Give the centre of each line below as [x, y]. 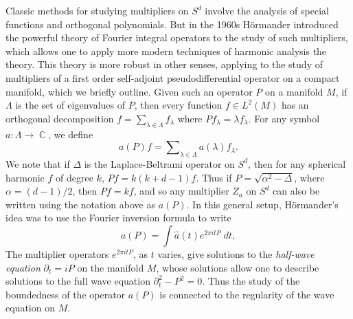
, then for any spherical [297, 163]
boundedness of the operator [66, 294]
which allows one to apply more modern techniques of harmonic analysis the [166, 51]
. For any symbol [284, 118]
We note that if [38, 163]
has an [295, 105]
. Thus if [214, 177]
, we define [71, 134]
